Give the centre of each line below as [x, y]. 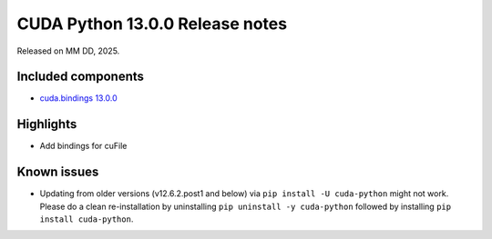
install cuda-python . [87, 219]
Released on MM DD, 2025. [68, 51]
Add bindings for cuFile [83, 146]
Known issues [58, 172]
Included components [81, 77]
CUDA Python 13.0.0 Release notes [152, 24]
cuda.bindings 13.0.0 [78, 98]
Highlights [47, 124]
